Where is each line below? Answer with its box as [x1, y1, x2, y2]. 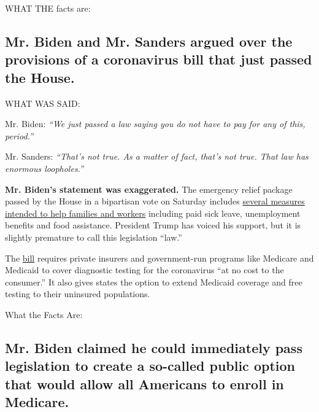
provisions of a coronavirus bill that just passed [5, 50, 312, 69]
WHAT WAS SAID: [5, 96, 80, 109]
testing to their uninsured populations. [5, 287, 150, 300]
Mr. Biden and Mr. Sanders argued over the [5, 31, 293, 50]
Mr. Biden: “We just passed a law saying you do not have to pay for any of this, [5, 117, 306, 130]
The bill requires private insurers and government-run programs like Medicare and [5, 251, 314, 264]
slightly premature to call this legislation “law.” [5, 230, 182, 243]
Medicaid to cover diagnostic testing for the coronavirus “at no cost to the [5, 263, 284, 276]
